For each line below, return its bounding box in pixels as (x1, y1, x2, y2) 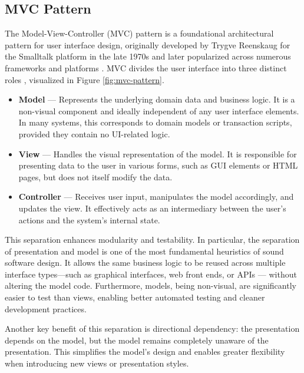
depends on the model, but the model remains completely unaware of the (5, 334, 269, 346)
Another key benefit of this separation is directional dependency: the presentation (5, 322, 300, 335)
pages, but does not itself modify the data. (18, 170, 173, 183)
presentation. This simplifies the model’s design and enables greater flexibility (5, 345, 285, 358)
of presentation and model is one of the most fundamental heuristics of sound (5, 245, 284, 257)
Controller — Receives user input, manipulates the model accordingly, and (18, 190, 294, 203)
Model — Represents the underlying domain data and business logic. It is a (18, 93, 295, 105)
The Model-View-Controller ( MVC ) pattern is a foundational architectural (5, 27, 274, 39)
